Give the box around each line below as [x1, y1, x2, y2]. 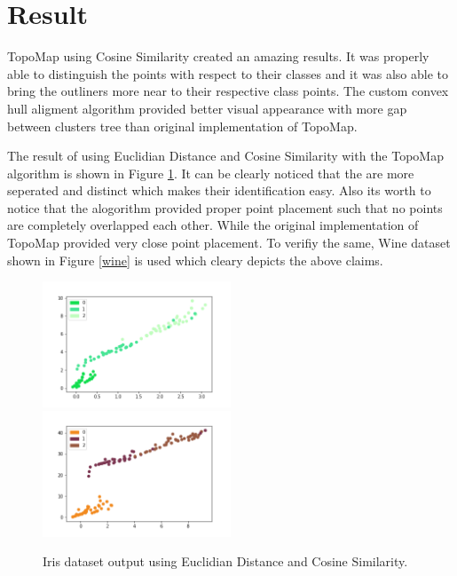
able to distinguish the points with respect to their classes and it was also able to [7, 64, 448, 83]
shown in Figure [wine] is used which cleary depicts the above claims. [7, 250, 383, 269]
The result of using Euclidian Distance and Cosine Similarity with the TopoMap [7, 146, 444, 165]
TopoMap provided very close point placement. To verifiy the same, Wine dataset [7, 233, 451, 252]
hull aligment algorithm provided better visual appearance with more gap [7, 99, 407, 117]
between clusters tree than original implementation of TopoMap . [7, 116, 358, 135]
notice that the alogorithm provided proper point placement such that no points [7, 198, 443, 217]
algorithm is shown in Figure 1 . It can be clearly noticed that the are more [7, 163, 414, 182]
